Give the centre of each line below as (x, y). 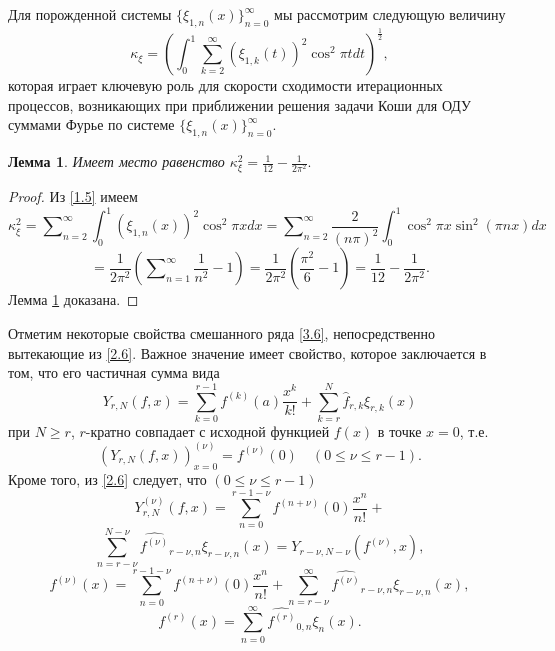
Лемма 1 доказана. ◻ (73, 299)
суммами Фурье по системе (91, 124)
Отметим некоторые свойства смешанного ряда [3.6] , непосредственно (222, 332)
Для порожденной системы (90, 14)
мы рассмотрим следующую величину (390, 14)
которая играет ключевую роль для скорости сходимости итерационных (225, 85)
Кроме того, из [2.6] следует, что (107, 478)
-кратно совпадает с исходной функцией (207, 430)
